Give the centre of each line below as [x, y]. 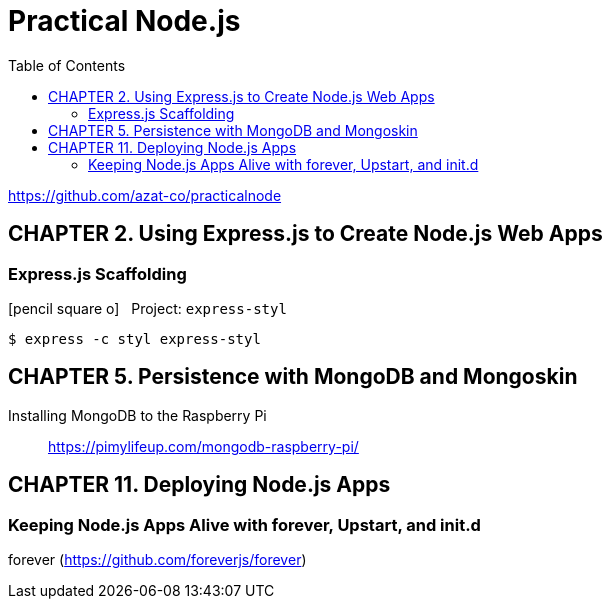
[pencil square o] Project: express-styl [147, 308]
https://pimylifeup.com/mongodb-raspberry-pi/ [203, 446]
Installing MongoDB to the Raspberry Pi [137, 415]
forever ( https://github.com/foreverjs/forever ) [157, 560]
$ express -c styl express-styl [134, 338]
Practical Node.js [124, 21]
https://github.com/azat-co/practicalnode [145, 195]
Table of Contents [67, 65]
